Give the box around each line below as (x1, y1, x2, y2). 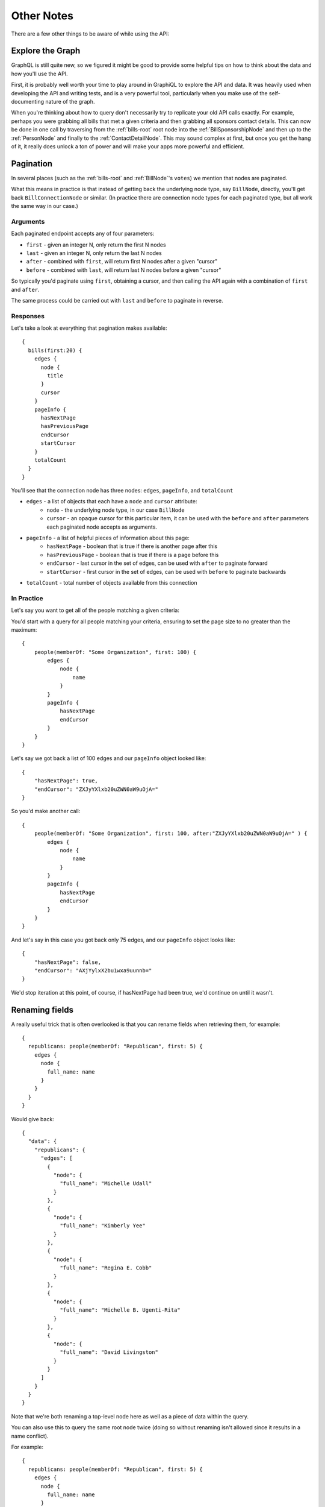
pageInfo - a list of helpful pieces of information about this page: (26, 534, 190, 542)
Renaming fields (11, 1004, 73, 1015)
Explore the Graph (11, 46, 81, 56)
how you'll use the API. (11, 70, 69, 77)
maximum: (11, 626, 37, 633)
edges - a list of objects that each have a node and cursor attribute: (26, 498, 197, 505)
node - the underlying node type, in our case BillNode (46, 506, 185, 514)
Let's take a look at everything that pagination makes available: (11, 324, 167, 332)
